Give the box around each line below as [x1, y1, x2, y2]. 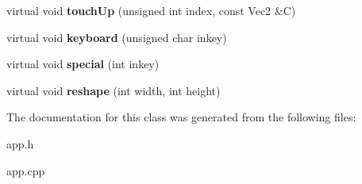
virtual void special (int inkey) [6, 56, 160, 72]
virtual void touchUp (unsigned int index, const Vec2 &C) [6, 2, 296, 18]
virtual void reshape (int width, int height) [6, 82, 221, 98]
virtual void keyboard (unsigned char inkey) [6, 29, 227, 45]
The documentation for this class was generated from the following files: [6, 109, 356, 125]
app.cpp [6, 162, 45, 178]
